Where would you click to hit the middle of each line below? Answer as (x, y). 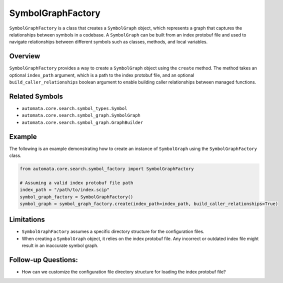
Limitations (27, 220)
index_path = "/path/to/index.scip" (65, 190)
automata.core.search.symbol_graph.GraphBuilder (82, 122)
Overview (25, 56)
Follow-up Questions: (44, 260)
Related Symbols (36, 96)
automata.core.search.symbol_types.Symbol (74, 108)
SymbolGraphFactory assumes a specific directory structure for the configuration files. (113, 231)
